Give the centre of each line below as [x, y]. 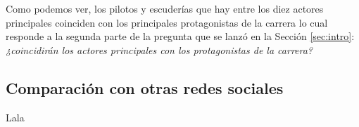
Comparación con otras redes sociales [145, 87]
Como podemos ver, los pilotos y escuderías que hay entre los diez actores [165, 8]
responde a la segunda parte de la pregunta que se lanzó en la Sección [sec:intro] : [180, 36]
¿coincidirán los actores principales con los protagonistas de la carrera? [159, 49]
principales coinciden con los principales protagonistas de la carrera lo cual [167, 22]
